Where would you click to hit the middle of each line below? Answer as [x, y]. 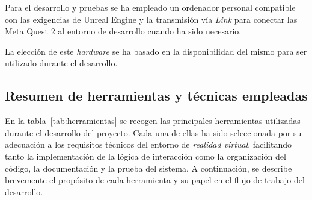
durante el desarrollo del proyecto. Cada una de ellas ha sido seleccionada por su [153, 132]
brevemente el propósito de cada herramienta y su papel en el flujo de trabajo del [155, 180]
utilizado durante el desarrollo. [61, 63]
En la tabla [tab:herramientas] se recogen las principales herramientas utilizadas [153, 121]
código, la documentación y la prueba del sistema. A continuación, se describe [148, 168]
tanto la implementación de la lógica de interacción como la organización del [145, 156]
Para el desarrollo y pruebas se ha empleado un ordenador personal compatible [150, 7]
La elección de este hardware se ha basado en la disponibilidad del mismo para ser [156, 51]
